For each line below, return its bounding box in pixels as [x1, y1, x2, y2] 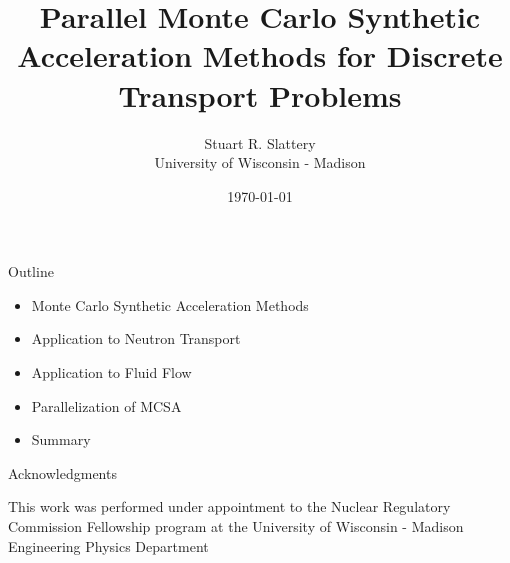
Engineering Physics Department [8, 535, 209, 556]
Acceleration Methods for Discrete [17, 35, 503, 76]
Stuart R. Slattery [204, 132, 316, 153]
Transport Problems [118, 74, 402, 115]
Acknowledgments [8, 462, 117, 483]
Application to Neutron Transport [31, 328, 241, 349]
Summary [31, 429, 91, 450]
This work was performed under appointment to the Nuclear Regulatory [8, 496, 451, 517]
